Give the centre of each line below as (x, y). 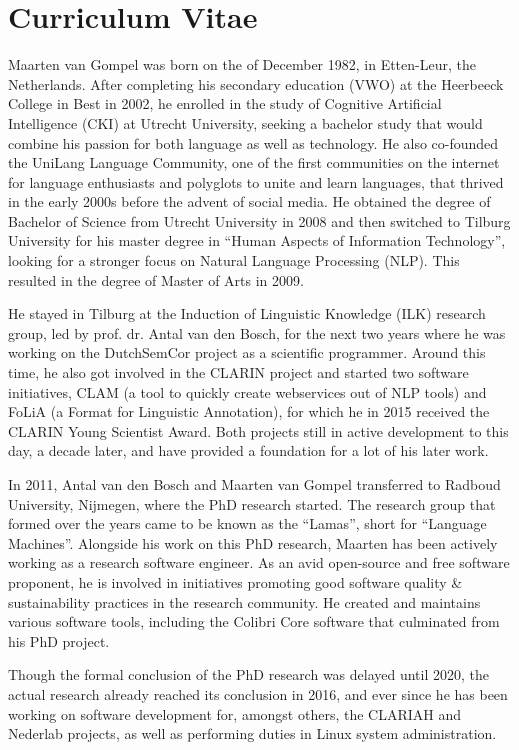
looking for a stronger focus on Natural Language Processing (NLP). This (234, 260)
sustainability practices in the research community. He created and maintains (244, 601)
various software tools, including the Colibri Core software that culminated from (254, 621)
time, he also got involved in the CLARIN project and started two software (238, 372)
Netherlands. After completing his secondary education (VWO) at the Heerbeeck (256, 83)
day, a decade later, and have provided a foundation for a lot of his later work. (248, 450)
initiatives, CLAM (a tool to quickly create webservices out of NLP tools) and (247, 391)
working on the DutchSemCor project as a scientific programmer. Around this (247, 352)
